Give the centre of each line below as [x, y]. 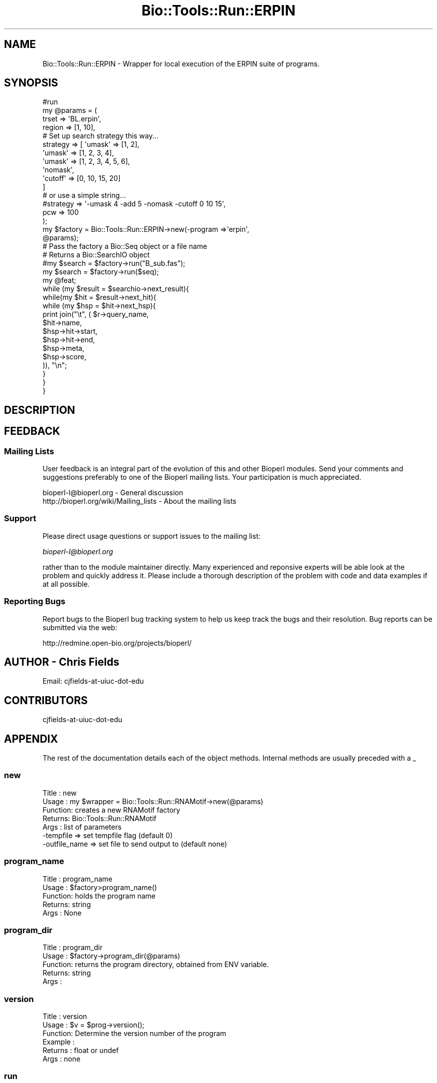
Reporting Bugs [35, 601]
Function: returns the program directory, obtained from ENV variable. [156, 965]
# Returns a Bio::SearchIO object [96, 255]
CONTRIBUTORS [46, 700]
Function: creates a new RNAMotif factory [111, 810]
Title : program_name [78, 879]
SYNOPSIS [31, 83]
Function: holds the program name [99, 896]
